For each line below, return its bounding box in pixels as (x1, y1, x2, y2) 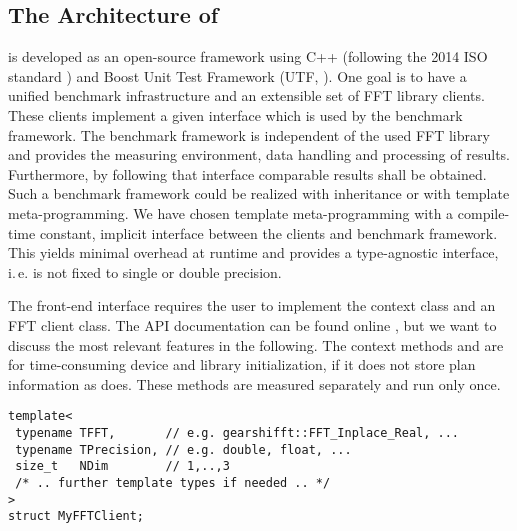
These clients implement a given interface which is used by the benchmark (8, 104, 463, 125)
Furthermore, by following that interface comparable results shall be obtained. (8, 163, 487, 184)
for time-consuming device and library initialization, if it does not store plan (8, 354, 476, 375)
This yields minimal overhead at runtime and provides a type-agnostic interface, (8, 242, 499, 263)
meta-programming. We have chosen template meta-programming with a (8, 202, 454, 223)
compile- (457, 202, 510, 223)
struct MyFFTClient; (8, 509, 145, 524)
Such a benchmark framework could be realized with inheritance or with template (8, 183, 510, 204)
